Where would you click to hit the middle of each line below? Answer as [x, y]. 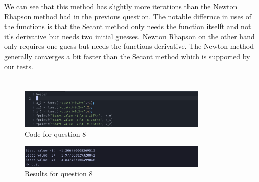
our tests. [19, 66]
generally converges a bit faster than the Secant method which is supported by [127, 56]
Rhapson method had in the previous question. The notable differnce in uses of [128, 16]
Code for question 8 [55, 134]
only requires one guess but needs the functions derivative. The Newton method [129, 46]
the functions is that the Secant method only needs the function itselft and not [128, 26]
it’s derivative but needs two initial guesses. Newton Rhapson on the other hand [129, 36]
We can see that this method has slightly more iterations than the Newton [121, 6]
